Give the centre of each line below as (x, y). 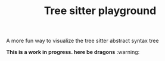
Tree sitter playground (100, 11)
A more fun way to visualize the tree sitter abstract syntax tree (82, 41)
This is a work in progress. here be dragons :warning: (73, 52)
